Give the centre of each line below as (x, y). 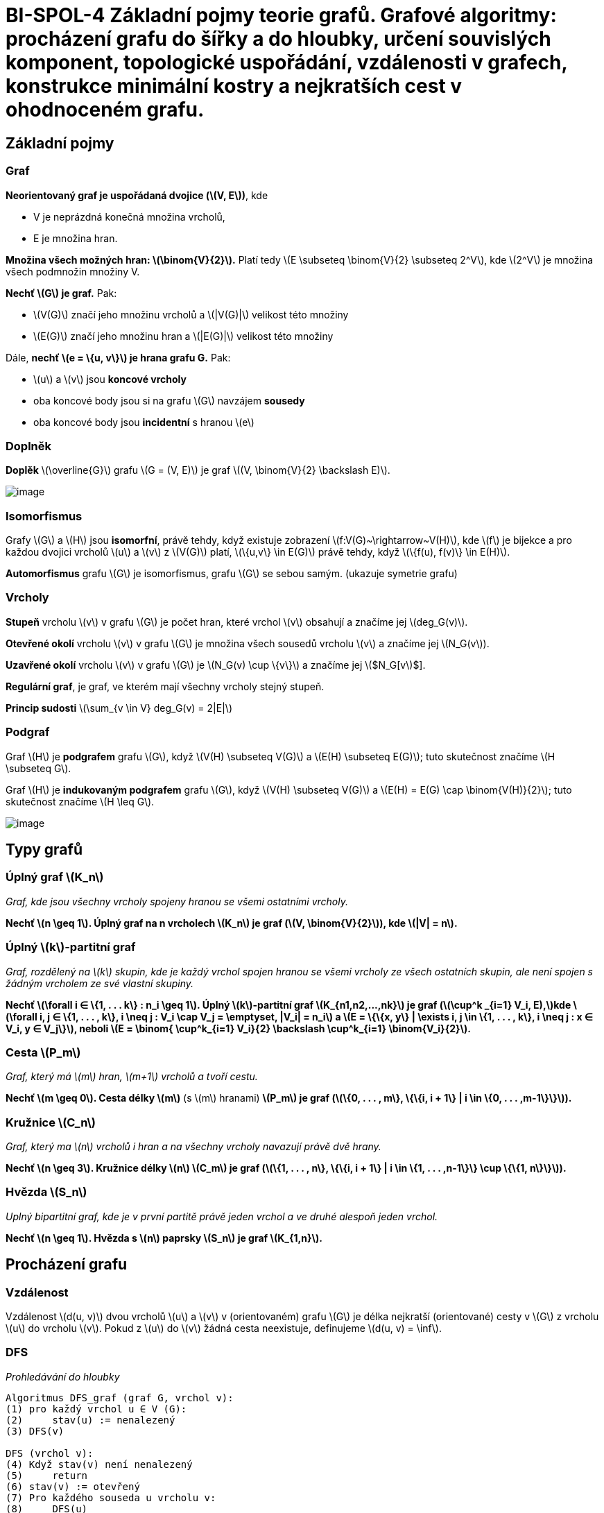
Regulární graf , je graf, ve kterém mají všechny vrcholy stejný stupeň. (165, 686)
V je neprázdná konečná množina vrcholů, (129, 216)
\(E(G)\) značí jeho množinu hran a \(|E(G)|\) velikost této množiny (183, 336)
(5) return (47, 1475)
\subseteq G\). (38, 768)
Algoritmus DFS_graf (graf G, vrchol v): (120, 1397)
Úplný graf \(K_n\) (55, 877)
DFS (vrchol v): (50, 1453)
